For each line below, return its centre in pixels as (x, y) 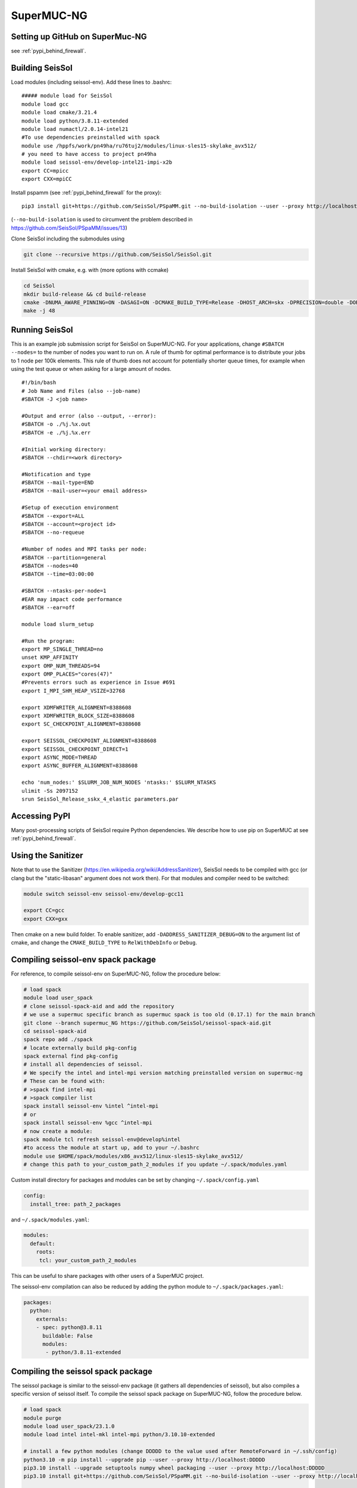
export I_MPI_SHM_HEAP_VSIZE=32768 (73, 691)
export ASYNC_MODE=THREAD (59, 757)
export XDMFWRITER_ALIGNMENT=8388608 (77, 707)
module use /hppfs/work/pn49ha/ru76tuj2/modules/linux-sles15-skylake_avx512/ (139, 146)
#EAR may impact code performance (72, 599)
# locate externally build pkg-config (80, 1048)
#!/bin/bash (39, 383)
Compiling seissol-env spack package (83, 959)
